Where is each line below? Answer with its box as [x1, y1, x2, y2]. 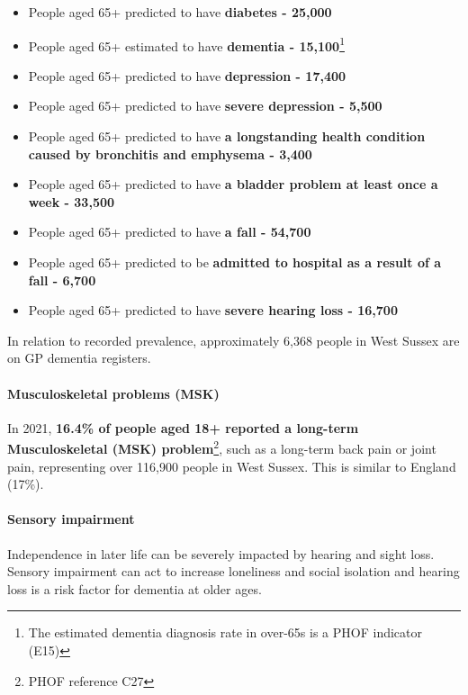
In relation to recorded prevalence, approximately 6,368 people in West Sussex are [7, 330, 460, 349]
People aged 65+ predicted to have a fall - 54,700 [28, 222, 311, 241]
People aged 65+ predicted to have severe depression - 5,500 [28, 96, 382, 115]
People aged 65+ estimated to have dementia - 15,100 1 [28, 33, 345, 55]
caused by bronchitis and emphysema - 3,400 [28, 144, 312, 163]
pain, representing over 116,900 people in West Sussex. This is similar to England [7, 456, 456, 475]
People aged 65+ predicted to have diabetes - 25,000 [28, 3, 332, 21]
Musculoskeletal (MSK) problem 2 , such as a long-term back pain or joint [7, 437, 436, 458]
